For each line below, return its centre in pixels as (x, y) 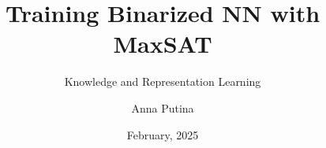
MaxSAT (163, 44)
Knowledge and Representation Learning (163, 81)
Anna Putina (163, 107)
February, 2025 (163, 134)
